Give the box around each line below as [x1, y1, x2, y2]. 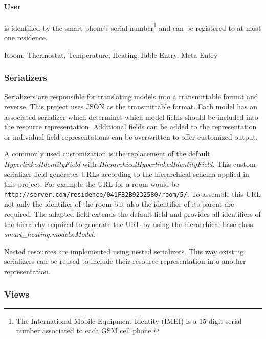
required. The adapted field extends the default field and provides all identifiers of [4, 209, 261, 219]
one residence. [4, 32, 48, 43]
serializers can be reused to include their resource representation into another [4, 256, 246, 266]
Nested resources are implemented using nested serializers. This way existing [4, 245, 244, 256]
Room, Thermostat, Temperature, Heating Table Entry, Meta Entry [4, 49, 218, 60]
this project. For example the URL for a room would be [4, 178, 179, 189]
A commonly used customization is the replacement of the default [4, 148, 210, 159]
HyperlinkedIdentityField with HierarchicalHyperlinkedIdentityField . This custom [4, 159, 256, 169]
